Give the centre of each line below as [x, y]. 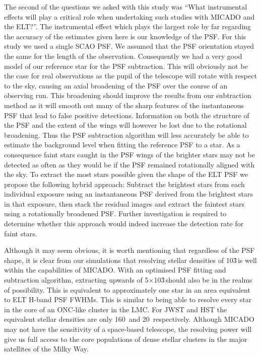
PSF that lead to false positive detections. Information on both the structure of [127, 115]
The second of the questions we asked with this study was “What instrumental [126, 7]
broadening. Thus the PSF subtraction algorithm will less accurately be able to [126, 135]
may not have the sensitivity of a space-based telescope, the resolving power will [128, 329]
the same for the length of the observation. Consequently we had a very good [123, 56]
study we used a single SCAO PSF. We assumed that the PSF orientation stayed [129, 46]
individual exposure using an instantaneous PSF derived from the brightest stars [128, 194]
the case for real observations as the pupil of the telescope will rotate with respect [130, 76]
